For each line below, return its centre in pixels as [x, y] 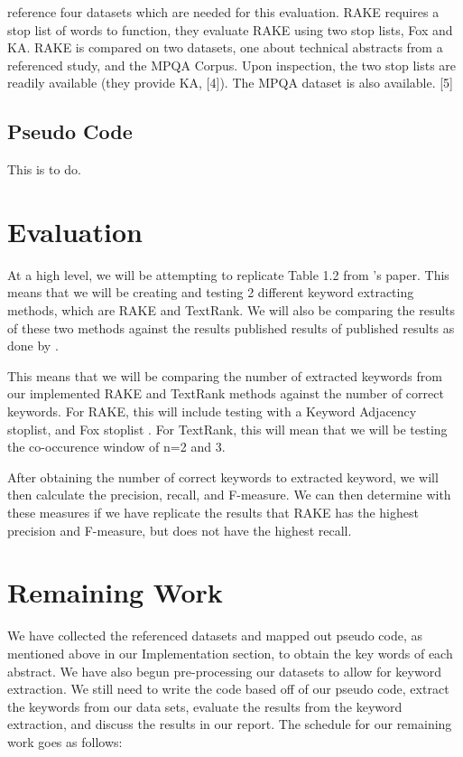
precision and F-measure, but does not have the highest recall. [180, 530]
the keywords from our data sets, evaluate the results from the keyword [205, 706]
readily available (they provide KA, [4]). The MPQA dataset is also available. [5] [231, 83]
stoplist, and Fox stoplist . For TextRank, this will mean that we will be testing [227, 429]
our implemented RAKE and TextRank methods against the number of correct [226, 393]
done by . [33, 346]
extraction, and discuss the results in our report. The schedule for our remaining [230, 724]
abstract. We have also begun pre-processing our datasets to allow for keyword [224, 671]
